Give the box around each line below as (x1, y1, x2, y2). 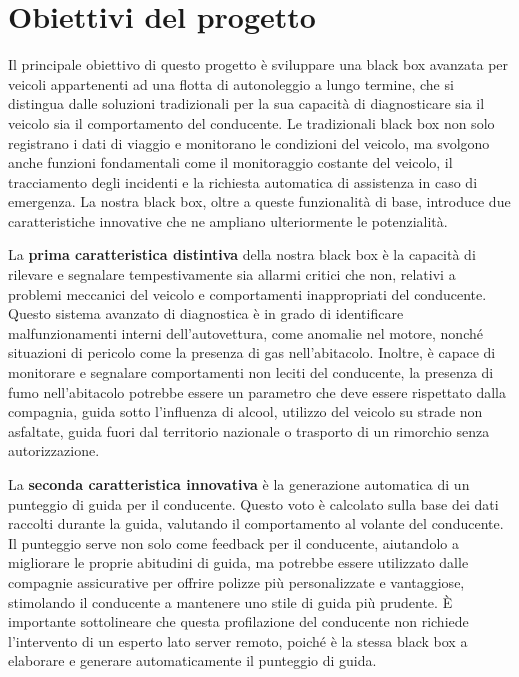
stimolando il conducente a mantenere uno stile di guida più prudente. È (8, 591, 453, 612)
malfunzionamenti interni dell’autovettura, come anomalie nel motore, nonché (8, 322, 483, 343)
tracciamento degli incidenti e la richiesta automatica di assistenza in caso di (8, 171, 478, 192)
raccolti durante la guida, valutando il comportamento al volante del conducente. (8, 513, 504, 534)
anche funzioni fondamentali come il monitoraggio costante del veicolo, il (8, 152, 453, 173)
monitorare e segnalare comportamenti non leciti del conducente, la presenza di (8, 362, 494, 383)
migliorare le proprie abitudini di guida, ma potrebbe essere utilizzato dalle (8, 552, 469, 573)
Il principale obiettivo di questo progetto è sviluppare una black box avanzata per (8, 54, 509, 75)
